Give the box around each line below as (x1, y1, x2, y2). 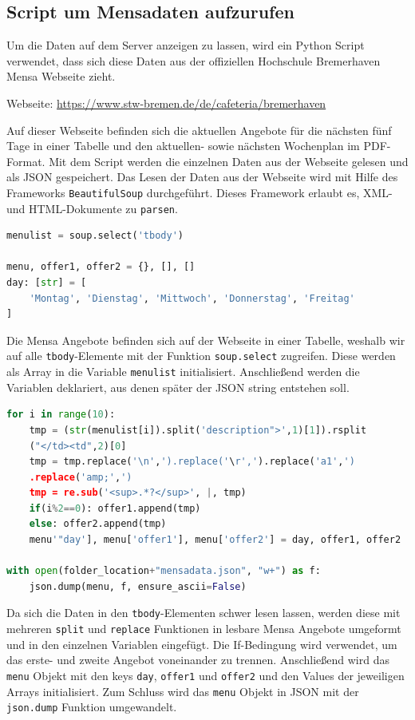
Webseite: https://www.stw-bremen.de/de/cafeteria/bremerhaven (6, 94, 326, 111)
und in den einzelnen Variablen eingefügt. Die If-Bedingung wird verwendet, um (6, 635, 397, 652)
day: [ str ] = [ (6, 277, 87, 289)
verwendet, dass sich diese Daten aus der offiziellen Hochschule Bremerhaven (6, 52, 381, 69)
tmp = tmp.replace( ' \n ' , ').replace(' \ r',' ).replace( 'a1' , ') (29, 456, 355, 468)
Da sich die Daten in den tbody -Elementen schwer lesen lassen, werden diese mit (6, 604, 401, 621)
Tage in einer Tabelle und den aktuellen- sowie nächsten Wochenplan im (6, 137, 360, 154)
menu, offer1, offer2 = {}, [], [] (6, 261, 196, 273)
